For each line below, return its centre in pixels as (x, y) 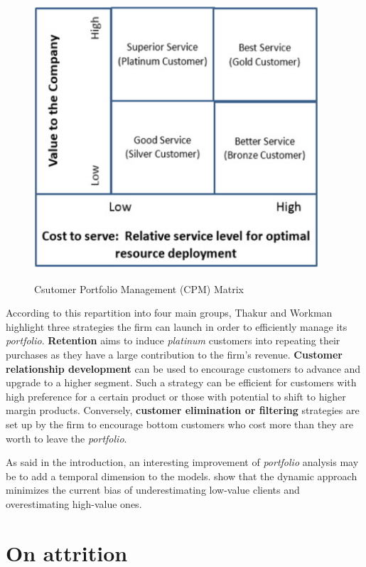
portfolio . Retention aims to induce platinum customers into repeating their (173, 340)
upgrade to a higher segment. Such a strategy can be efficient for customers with (181, 382)
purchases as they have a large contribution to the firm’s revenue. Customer (174, 354)
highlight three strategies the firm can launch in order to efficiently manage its (177, 326)
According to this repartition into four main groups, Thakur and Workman (169, 313)
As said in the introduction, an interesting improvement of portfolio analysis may (182, 462)
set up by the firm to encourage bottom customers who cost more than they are (179, 424)
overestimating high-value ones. (74, 503)
